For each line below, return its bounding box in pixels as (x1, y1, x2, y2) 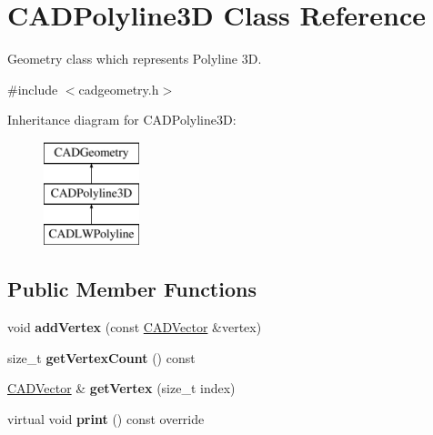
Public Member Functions (7, 275, 257, 303)
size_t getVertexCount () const (7, 348, 196, 367)
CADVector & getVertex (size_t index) (7, 379, 236, 398)
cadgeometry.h (78, 79, 159, 98)
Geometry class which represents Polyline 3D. (7, 49, 262, 68)
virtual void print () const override (7, 409, 205, 428)
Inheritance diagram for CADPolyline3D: (7, 110, 237, 129)
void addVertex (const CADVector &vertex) (7, 318, 262, 337)
